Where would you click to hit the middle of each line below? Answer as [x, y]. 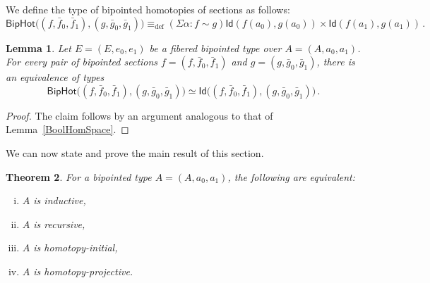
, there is [336, 62]
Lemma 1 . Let [38, 48]
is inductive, [60, 200]
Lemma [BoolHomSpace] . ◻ [67, 129]
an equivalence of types [55, 77]
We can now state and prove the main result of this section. [135, 152]
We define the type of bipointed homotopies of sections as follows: [148, 9]
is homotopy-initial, [76, 247]
